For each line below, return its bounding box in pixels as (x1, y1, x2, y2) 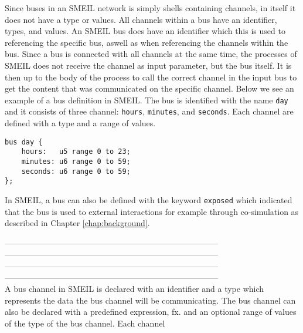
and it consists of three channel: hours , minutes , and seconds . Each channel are (5, 105, 294, 117)
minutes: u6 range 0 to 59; (21, 157, 131, 166)
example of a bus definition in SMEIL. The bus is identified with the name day (5, 93, 288, 106)
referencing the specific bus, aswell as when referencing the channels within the (5, 36, 288, 48)
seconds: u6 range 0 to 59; (21, 167, 131, 176)
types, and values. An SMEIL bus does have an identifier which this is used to (5, 25, 285, 37)
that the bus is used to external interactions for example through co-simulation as (5, 205, 299, 217)
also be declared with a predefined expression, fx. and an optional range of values (5, 305, 297, 318)
